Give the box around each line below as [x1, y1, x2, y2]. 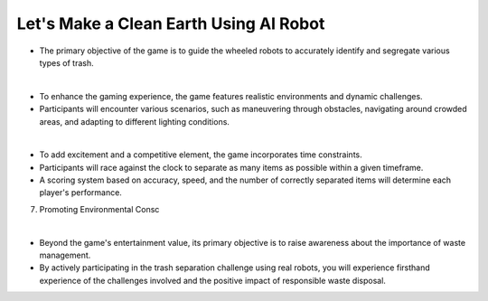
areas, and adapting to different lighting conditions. [39, 116, 230, 127]
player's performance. [39, 187, 122, 198]
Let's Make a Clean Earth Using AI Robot [16, 14, 325, 33]
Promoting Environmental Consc [39, 203, 160, 214]
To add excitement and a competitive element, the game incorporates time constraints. [39, 149, 363, 160]
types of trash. [39, 57, 94, 68]
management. [39, 249, 91, 261]
